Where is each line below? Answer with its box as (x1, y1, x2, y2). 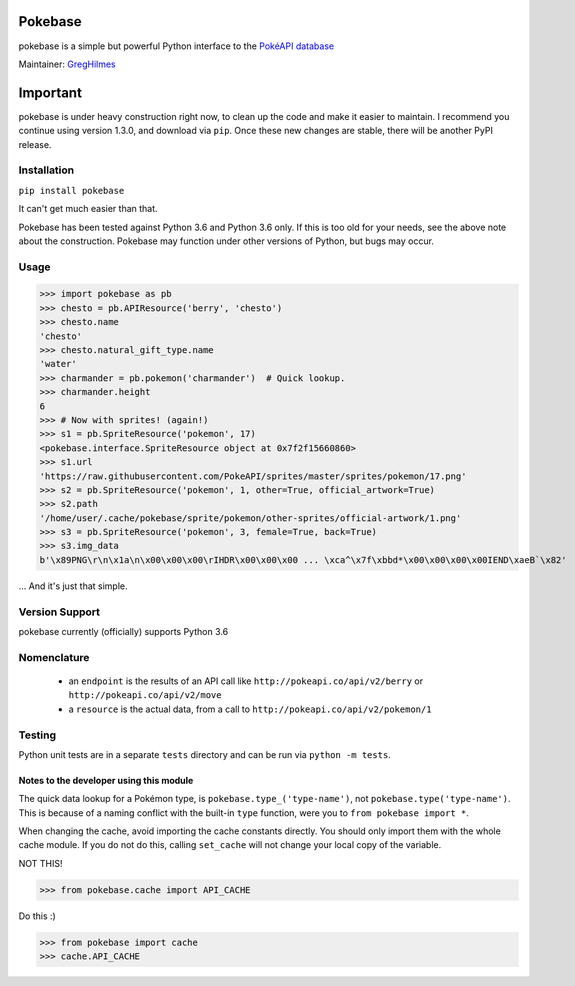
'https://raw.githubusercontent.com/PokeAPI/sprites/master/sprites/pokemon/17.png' (39, 470, 467, 482)
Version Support (18, 605, 100, 619)
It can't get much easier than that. (18, 203, 159, 215)
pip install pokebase (18, 185, 125, 196)
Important (18, 84, 82, 101)
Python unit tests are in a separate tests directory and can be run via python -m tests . (18, 748, 392, 760)
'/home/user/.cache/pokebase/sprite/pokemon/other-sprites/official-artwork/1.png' (39, 512, 462, 524)
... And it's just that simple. (18, 580, 128, 592)
